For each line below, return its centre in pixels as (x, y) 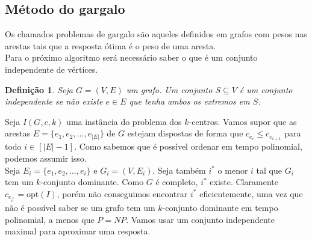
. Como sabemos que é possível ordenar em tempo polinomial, (188, 146)
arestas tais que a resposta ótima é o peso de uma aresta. (111, 45)
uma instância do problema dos (124, 121)
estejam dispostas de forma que (185, 133)
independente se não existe (54, 101)
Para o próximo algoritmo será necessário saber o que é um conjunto (131, 57)
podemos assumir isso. (46, 158)
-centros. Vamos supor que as (243, 121)
